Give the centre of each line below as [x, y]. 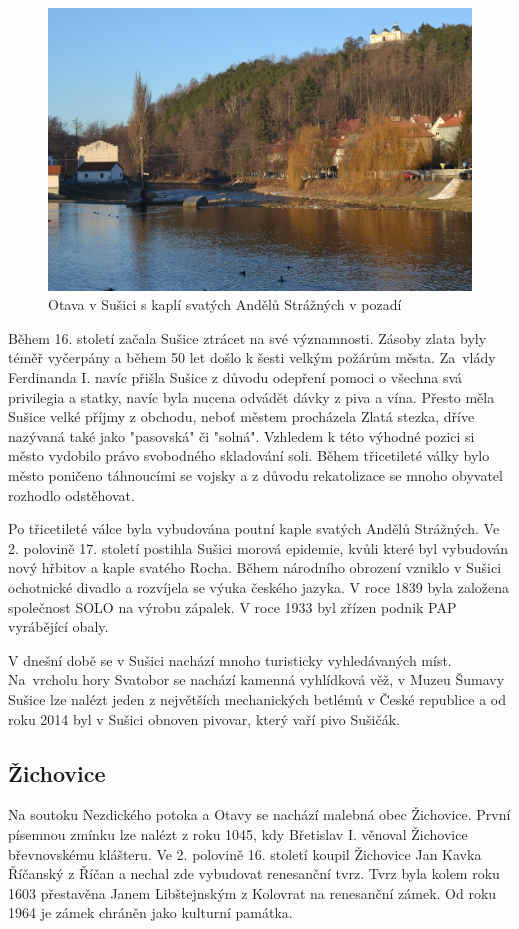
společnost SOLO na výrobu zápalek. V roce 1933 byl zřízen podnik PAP [232, 606]
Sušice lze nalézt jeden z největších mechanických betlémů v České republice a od [257, 698]
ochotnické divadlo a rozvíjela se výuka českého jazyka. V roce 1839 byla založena [259, 586]
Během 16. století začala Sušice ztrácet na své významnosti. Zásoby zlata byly [247, 337]
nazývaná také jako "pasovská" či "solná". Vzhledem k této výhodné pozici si [241, 435]
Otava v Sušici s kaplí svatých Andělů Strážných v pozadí [225, 304]
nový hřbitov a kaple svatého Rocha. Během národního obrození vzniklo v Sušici [255, 567]
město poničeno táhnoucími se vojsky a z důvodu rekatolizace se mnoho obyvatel [255, 475]
